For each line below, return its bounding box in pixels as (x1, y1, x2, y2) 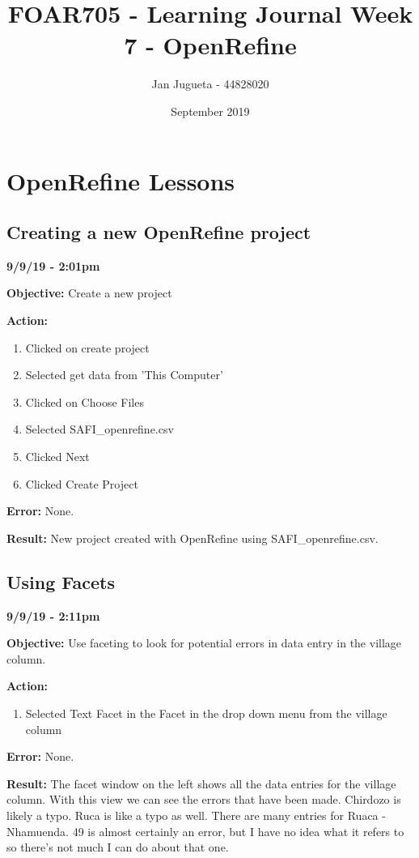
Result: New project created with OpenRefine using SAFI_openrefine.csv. (6, 529, 379, 546)
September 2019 (171, 102, 250, 119)
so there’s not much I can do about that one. (6, 839, 229, 856)
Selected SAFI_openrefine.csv (25, 420, 174, 438)
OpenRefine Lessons (6, 164, 235, 197)
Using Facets (6, 569, 116, 594)
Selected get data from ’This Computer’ (25, 366, 223, 383)
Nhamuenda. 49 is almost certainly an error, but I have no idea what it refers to (6, 822, 404, 839)
